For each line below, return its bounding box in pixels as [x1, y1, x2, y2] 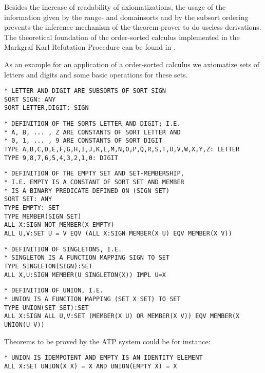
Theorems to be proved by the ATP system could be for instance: [4, 336, 211, 346]
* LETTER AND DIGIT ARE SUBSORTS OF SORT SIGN [4, 87, 166, 95]
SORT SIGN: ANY [4, 95, 56, 103]
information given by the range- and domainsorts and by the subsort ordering [4, 11, 249, 22]
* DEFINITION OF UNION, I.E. [4, 287, 104, 295]
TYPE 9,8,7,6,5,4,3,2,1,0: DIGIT [4, 154, 118, 162]
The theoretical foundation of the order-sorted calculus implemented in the [4, 31, 240, 42]
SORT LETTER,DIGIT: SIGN [4, 104, 89, 112]
